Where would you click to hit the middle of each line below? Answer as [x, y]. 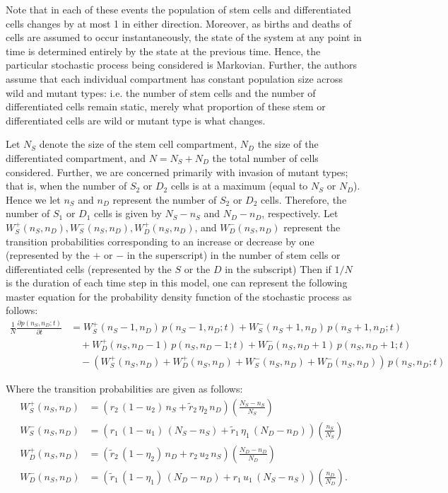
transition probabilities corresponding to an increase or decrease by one [160, 241]
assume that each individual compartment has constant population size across [174, 78]
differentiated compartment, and [76, 157]
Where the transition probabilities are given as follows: [124, 389]
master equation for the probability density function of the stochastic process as [179, 296]
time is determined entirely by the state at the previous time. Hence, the [163, 51]
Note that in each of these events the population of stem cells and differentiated [178, 9]
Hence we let [33, 199]
